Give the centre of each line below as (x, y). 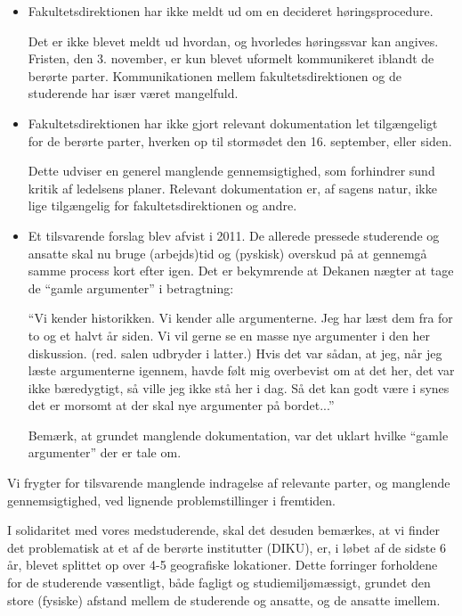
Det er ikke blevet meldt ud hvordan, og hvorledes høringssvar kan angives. (233, 41)
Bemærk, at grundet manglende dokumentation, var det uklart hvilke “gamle (238, 435)
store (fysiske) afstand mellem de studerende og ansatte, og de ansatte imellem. (224, 600)
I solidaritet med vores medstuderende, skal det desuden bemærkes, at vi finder (223, 530)
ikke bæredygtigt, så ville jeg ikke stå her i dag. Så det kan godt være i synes (239, 387)
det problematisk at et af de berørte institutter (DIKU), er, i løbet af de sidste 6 (227, 547)
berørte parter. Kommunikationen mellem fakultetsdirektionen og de (215, 75)
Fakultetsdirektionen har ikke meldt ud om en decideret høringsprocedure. (231, 11)
